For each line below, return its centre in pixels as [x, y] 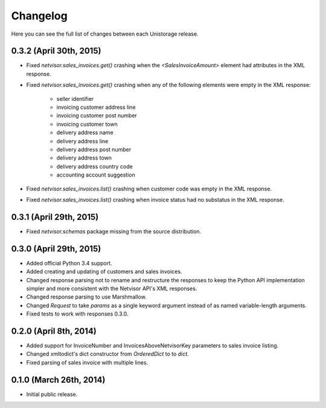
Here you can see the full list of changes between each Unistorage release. [105, 34]
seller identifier [75, 99]
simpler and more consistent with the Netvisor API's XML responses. [112, 288]
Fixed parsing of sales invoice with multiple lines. [87, 362]
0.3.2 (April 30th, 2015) [56, 51]
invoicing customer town [87, 124]
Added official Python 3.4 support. [69, 263]
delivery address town [84, 158]
